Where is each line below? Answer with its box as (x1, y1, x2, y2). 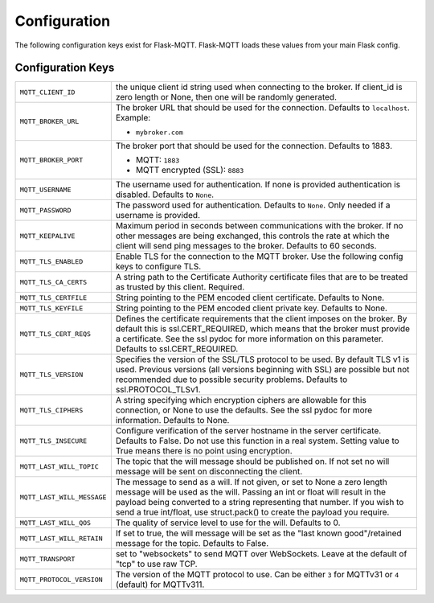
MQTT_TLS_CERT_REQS (19, 330, 92, 338)
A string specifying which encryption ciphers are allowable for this (115, 395, 367, 406)
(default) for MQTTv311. (115, 579, 205, 590)
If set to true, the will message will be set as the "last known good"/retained (115, 527, 402, 539)
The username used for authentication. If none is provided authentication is (115, 179, 401, 191)
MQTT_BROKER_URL (19, 117, 80, 126)
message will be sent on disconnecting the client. (115, 466, 303, 478)
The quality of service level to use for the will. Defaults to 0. (115, 517, 341, 528)
